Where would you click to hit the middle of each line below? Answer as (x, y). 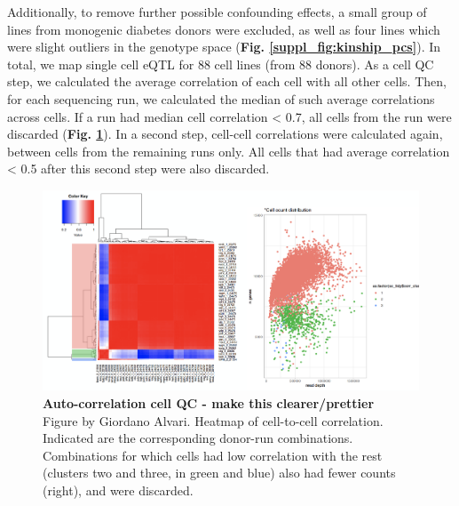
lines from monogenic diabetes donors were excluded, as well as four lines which (224, 29)
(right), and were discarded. (118, 490)
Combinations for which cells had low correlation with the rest (213, 455)
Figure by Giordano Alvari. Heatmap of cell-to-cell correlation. (213, 420)
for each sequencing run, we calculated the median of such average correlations (221, 98)
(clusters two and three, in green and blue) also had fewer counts (219, 473)
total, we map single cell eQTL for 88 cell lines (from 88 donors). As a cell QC (221, 64)
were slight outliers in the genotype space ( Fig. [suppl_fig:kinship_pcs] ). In (224, 47)
